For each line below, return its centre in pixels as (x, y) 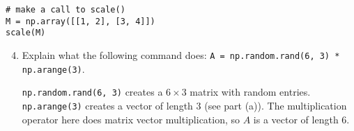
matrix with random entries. (250, 92)
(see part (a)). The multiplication (276, 105)
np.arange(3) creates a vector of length (107, 105)
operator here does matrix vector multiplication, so (131, 119)
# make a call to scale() (66, 10)
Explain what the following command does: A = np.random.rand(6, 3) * (181, 54)
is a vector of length (296, 119)
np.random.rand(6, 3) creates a (92, 92)
